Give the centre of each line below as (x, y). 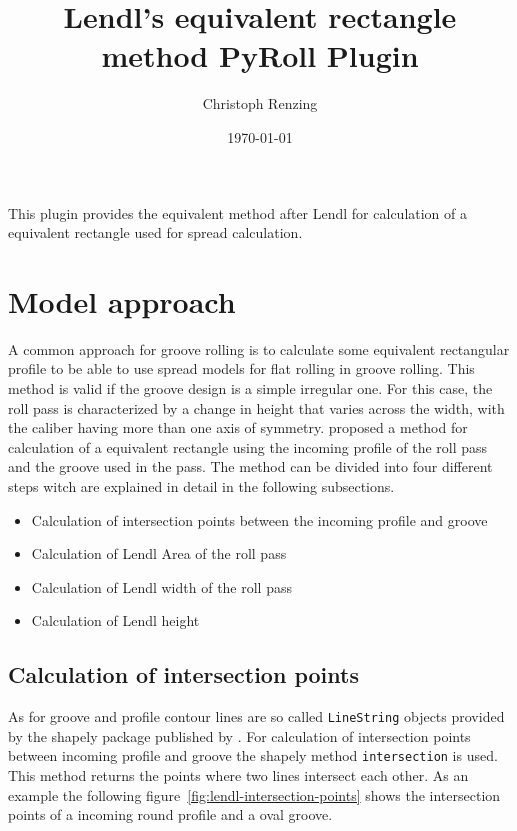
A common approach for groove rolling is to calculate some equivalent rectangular (259, 348)
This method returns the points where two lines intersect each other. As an (238, 775)
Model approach (122, 300)
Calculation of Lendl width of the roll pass (161, 586)
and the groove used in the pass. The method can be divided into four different (250, 466)
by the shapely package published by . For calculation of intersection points (239, 735)
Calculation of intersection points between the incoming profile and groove (259, 519)
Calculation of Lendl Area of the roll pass (159, 553)
